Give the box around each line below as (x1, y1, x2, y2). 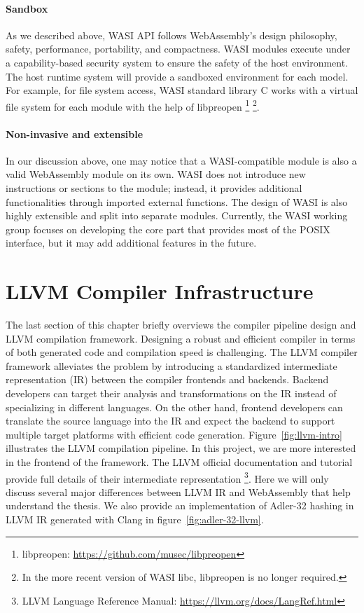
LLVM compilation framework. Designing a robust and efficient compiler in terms (6, 331, 356, 345)
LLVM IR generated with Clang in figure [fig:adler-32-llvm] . (6, 512, 264, 527)
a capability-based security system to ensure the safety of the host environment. (6, 55, 349, 69)
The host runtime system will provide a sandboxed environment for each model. (6, 69, 349, 83)
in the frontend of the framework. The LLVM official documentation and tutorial (6, 455, 353, 469)
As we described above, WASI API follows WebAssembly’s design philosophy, (6, 27, 337, 42)
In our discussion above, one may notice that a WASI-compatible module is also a (6, 153, 357, 167)
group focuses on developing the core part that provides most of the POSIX (6, 221, 330, 236)
